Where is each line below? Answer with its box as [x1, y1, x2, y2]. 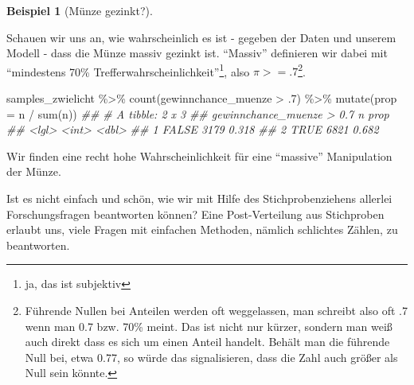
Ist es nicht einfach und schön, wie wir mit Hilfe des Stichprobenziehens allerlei [6, 190, 393, 206]
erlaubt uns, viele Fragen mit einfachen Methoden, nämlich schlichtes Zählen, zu [6, 221, 398, 238]
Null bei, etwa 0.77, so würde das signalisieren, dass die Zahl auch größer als [25, 348, 398, 365]
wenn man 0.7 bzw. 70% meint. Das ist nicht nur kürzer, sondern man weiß [25, 317, 393, 334]
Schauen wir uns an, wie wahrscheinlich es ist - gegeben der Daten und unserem [6, 29, 396, 45]
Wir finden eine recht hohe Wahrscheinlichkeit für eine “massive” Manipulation [6, 147, 393, 164]
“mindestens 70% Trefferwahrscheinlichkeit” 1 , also [6, 60, 250, 80]
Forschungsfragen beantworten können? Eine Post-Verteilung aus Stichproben [6, 205, 385, 222]
